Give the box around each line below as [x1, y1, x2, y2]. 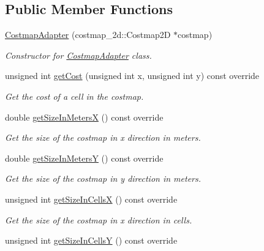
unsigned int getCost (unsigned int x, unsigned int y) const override [5, 69, 260, 82]
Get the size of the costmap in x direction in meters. [5, 131, 201, 144]
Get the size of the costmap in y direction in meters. [5, 172, 202, 185]
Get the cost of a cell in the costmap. [5, 89, 144, 102]
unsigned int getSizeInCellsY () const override [5, 234, 178, 247]
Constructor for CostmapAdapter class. [5, 48, 152, 61]
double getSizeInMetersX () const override [5, 110, 164, 123]
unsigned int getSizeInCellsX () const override [5, 192, 178, 205]
